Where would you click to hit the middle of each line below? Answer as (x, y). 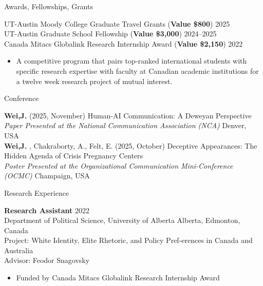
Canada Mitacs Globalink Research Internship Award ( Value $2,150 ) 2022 (124, 43)
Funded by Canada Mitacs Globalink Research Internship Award (118, 278)
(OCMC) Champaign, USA (47, 176)
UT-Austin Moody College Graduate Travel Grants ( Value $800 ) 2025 (117, 23)
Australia (19, 250)
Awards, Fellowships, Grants (49, 6)
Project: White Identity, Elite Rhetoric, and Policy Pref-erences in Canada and (128, 240)
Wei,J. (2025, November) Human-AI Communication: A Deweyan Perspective (128, 115)
